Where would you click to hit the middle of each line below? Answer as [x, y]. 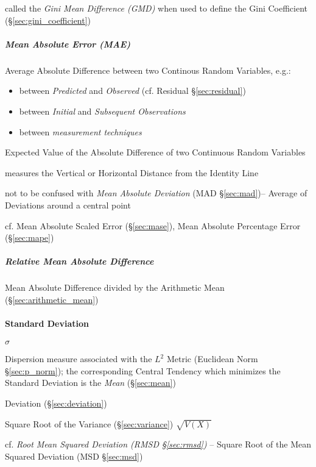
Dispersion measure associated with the [79, 359]
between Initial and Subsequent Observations [102, 111]
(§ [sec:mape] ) [30, 237]
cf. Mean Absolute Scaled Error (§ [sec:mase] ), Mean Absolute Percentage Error [153, 225]
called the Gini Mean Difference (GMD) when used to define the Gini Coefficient [156, 8]
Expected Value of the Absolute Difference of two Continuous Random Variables [155, 152]
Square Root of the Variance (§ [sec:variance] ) [89, 423]
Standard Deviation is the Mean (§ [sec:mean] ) [90, 383]
